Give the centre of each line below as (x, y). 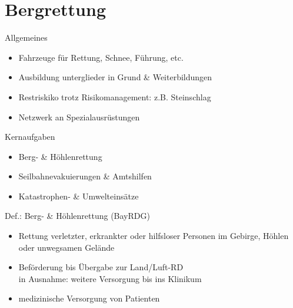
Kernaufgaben (30, 137)
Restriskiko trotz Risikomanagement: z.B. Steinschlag (115, 96)
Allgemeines (26, 37)
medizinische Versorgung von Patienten (89, 298)
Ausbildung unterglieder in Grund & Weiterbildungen (115, 77)
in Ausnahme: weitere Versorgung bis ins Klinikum (110, 278)
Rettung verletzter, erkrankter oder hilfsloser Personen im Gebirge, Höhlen (154, 236)
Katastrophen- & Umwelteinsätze (79, 196)
